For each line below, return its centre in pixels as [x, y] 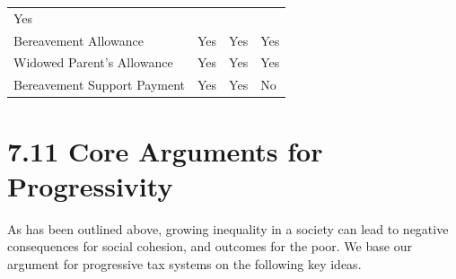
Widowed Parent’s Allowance [93, 62]
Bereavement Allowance [79, 40]
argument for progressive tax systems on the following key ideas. [184, 263]
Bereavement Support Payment [100, 85]
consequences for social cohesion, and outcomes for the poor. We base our [210, 246]
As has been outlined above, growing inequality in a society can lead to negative [228, 228]
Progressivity [90, 185]
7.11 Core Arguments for [165, 150]
